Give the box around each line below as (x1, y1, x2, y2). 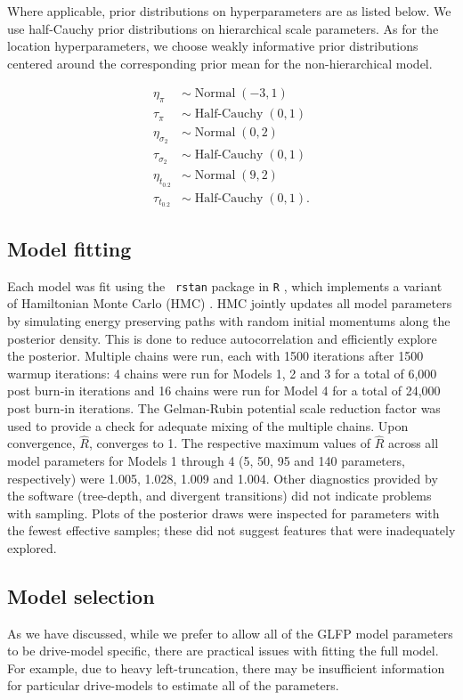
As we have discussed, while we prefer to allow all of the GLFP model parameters (7, 623, 453, 642)
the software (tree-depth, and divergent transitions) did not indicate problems (7, 486, 432, 505)
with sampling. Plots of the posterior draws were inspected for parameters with (7, 503, 440, 522)
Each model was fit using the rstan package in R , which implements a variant (7, 276, 443, 295)
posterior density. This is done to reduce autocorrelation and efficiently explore (7, 329, 437, 347)
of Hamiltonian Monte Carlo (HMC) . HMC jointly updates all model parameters (7, 294, 452, 313)
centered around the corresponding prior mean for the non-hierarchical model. (7, 53, 433, 72)
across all (387, 434, 439, 452)
